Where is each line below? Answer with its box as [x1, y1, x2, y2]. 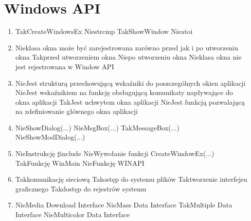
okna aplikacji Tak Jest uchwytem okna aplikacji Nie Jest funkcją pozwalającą [15, 96, 245, 107]
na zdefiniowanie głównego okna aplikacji [15, 106, 138, 116]
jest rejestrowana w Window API [15, 61, 114, 71]
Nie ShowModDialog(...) [15, 132, 85, 142]
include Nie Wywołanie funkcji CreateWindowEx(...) [60, 148, 215, 158]
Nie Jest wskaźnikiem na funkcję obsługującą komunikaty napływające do [15, 87, 233, 97]
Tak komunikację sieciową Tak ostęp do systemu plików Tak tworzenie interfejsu [15, 174, 248, 184]
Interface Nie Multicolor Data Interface [15, 209, 130, 220]
